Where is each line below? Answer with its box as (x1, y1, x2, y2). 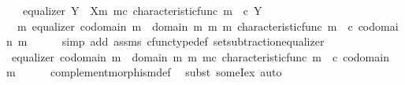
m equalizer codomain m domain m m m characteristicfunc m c (17, 17, 353, 34)
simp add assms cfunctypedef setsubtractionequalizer (61, 33, 325, 50)
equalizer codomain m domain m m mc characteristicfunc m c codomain (11, 48, 389, 65)
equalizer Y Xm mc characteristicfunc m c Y (22, 2, 262, 18)
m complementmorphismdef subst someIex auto (6, 64, 282, 80)
